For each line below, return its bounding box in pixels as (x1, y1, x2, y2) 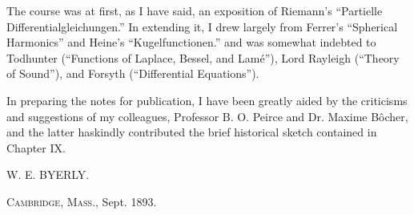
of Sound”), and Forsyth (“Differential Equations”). (6, 65, 259, 82)
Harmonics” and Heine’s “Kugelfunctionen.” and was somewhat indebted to (6, 34, 376, 51)
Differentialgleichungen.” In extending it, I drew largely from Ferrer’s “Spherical (6, 18, 398, 34)
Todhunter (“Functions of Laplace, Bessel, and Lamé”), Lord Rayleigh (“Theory (6, 49, 400, 66)
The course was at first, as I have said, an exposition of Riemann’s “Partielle (6, 2, 383, 18)
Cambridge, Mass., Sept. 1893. (6, 193, 157, 209)
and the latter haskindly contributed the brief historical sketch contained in (6, 124, 377, 140)
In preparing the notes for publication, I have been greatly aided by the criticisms (6, 91, 408, 108)
